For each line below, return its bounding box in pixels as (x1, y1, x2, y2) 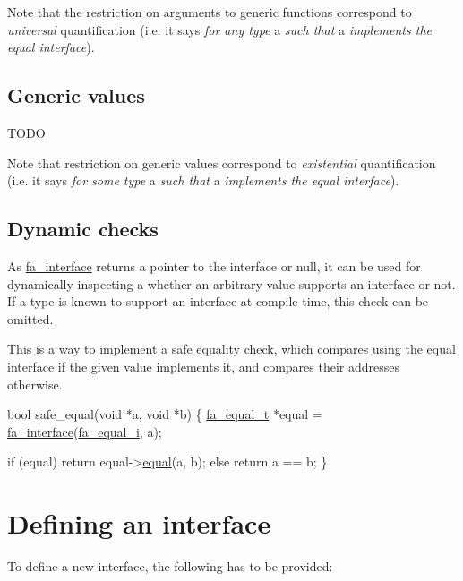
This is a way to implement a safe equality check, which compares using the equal (7, 339, 456, 358)
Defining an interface (7, 505, 271, 542)
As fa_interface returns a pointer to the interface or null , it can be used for (7, 256, 421, 275)
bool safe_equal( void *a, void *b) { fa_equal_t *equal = (7, 405, 322, 423)
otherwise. (7, 374, 63, 393)
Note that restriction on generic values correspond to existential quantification (7, 153, 436, 172)
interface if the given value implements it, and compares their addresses (7, 356, 400, 375)
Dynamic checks (7, 215, 159, 243)
